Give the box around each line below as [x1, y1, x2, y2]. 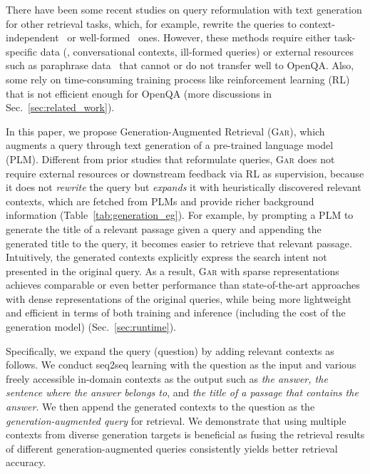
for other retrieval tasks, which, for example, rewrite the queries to [6, 16, 297, 31]
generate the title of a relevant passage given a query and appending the [6, 221, 322, 236]
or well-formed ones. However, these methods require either [67, 30, 331, 45]
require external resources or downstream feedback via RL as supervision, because [6, 165, 364, 180]
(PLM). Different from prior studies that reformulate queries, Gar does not [6, 151, 335, 166]
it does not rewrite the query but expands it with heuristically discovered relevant [6, 180, 361, 195]
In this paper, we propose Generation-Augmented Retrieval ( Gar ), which [6, 123, 325, 138]
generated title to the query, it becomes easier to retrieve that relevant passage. [6, 235, 352, 250]
